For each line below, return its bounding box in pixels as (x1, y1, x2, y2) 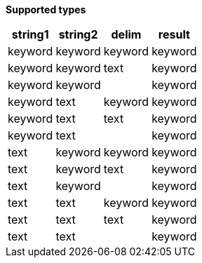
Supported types (6, 4, 86, 15)
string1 (11, 27, 49, 41)
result (158, 27, 190, 41)
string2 (58, 27, 98, 41)
